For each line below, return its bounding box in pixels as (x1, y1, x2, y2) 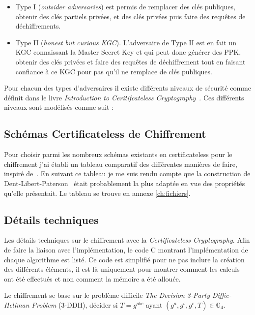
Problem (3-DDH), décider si (31, 299, 118, 310)
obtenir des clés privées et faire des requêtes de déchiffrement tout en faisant (15, 56, 246, 66)
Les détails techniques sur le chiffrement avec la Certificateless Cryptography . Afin (4, 235, 250, 245)
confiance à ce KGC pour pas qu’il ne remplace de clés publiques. (15, 66, 212, 76)
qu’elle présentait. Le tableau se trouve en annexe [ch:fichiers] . (4, 188, 191, 198)
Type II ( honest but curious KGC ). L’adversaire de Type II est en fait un (15, 37, 236, 47)
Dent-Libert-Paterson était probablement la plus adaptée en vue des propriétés (4, 178, 245, 188)
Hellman (4, 299, 29, 310)
